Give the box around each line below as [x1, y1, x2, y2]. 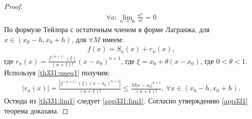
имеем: [102, 34, 124, 44]
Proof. [4, 1, 23, 11]
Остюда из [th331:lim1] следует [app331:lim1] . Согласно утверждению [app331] [4, 95, 248, 106]
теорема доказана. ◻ [4, 105, 69, 115]
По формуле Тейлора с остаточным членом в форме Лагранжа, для [4, 24, 210, 34]
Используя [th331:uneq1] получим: [4, 67, 110, 78]
